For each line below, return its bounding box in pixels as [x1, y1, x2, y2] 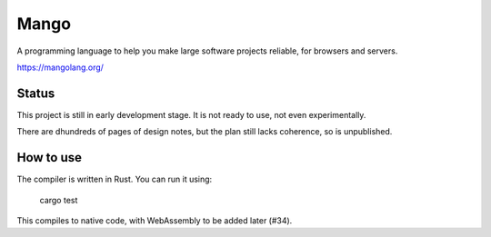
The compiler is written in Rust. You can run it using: [16, 173, 213, 185]
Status [16, 85, 55, 101]
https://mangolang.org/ [16, 62, 105, 73]
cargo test [39, 194, 78, 205]
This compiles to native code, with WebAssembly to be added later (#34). [16, 214, 293, 226]
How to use [16, 150, 82, 165]
